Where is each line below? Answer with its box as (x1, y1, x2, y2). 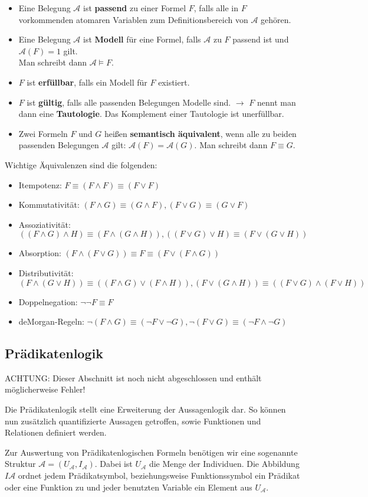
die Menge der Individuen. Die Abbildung (149, 457, 300, 470)
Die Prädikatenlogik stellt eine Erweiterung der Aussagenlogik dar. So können (5, 403, 286, 416)
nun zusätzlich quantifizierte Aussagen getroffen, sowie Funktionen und (5, 414, 261, 427)
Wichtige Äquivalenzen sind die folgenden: (5, 158, 157, 171)
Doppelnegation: (18, 295, 78, 308)
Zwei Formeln (18, 127, 68, 139)
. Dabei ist (94, 457, 133, 470)
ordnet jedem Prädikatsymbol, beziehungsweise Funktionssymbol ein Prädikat (18, 469, 300, 482)
